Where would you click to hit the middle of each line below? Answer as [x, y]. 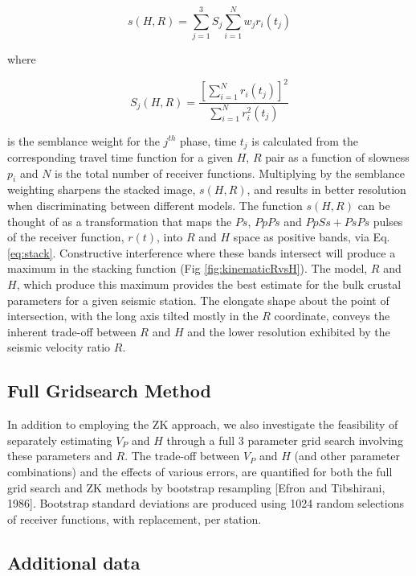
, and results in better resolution [326, 189]
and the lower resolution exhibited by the [289, 331]
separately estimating [60, 440]
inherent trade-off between [72, 331]
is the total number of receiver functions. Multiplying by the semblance [230, 173]
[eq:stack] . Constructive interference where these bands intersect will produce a [202, 252]
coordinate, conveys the [332, 316]
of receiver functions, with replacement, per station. [135, 518]
